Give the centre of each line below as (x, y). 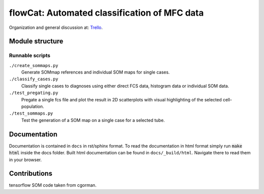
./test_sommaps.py (31, 113)
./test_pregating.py (34, 93)
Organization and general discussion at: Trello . (56, 27)
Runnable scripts (30, 55)
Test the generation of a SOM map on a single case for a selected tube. (93, 120)
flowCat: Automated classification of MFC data (106, 13)
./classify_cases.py (34, 79)
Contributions (31, 174)
